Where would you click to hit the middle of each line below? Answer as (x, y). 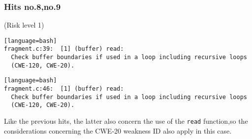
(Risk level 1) (24, 25)
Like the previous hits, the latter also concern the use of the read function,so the (126, 121)
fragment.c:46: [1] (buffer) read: (64, 89)
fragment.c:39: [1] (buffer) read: (64, 49)
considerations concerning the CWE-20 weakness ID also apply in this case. (118, 130)
